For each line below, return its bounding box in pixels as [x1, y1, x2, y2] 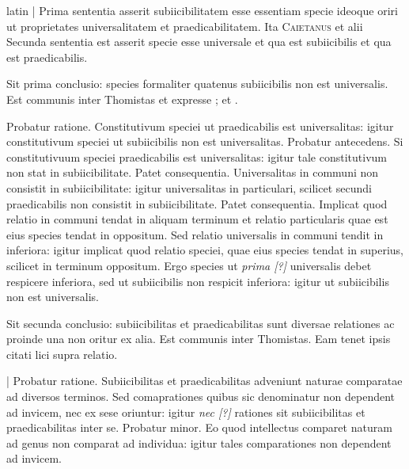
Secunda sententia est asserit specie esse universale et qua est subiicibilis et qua [6, 33, 392, 50]
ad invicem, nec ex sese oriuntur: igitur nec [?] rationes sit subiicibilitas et [6, 403, 365, 420]
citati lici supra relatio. [6, 345, 118, 362]
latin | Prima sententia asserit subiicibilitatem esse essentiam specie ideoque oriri [6, 2, 398, 18]
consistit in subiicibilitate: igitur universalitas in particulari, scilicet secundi [6, 179, 372, 196]
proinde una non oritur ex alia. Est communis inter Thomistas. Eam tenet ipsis [6, 330, 391, 347]
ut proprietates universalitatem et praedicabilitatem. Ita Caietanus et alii [6, 17, 363, 34]
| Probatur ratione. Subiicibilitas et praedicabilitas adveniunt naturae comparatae [6, 372, 403, 389]
